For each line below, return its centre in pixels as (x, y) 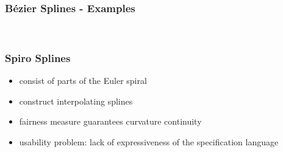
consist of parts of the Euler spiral (83, 81)
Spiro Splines (38, 57)
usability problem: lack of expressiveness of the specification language (149, 141)
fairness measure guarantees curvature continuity (110, 121)
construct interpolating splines (76, 101)
